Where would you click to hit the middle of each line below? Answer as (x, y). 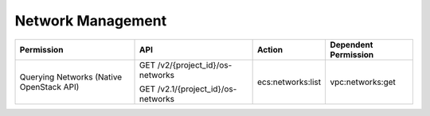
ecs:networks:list (289, 82)
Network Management (91, 21)
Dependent (352, 44)
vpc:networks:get (363, 82)
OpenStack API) (49, 87)
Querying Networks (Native (71, 77)
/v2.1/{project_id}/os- (197, 89)
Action (270, 49)
